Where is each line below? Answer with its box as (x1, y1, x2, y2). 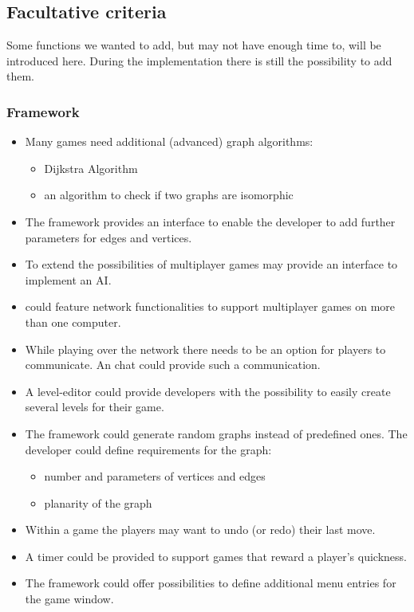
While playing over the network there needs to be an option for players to (25, 340, 386, 357)
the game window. (25, 590, 114, 607)
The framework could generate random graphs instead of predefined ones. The (25, 425, 408, 441)
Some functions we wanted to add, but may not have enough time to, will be (6, 37, 381, 53)
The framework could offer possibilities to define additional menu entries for (25, 575, 396, 591)
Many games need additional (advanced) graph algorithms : (25, 133, 313, 150)
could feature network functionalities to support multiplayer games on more (25, 298, 396, 315)
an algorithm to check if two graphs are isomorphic (44, 186, 294, 203)
